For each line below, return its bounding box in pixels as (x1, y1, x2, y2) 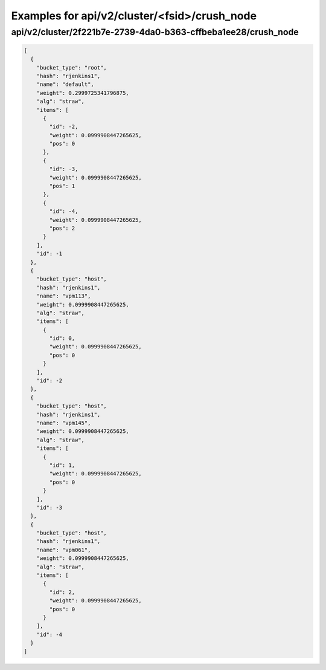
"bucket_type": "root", (36, 64, 107, 71)
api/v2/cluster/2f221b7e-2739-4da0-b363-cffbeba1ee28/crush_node (11, 27, 299, 37)
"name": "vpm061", (36, 546, 91, 553)
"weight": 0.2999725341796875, (36, 89, 129, 96)
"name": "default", (36, 81, 95, 88)
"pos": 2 (49, 225, 75, 232)
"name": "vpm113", (36, 293, 91, 299)
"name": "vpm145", (36, 419, 91, 426)
